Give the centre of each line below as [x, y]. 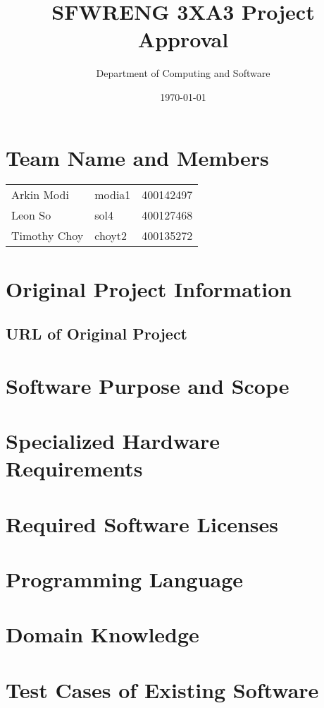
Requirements [74, 468]
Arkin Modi [40, 195]
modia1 [113, 195]
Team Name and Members [137, 157]
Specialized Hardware [113, 441]
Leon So [31, 215]
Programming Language [125, 579]
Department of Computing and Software [183, 73]
